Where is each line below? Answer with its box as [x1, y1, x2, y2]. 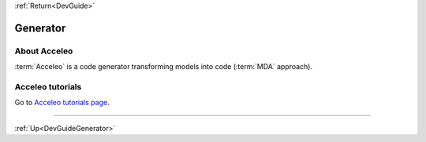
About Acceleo [14, 46, 73, 56]
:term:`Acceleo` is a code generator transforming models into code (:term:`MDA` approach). [14, 62, 313, 71]
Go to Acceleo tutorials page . [14, 98, 110, 107]
